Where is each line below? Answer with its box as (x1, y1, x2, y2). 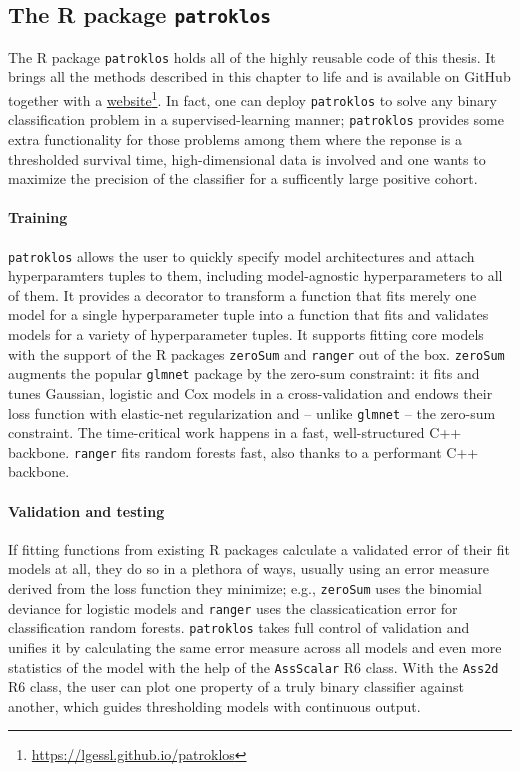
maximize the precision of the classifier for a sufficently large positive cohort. (8, 168, 478, 189)
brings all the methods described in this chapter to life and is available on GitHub (8, 66, 511, 87)
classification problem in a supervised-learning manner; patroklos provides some (8, 109, 504, 130)
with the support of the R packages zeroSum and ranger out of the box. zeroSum (8, 343, 505, 364)
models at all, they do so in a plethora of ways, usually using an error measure (8, 558, 489, 579)
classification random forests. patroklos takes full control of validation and (8, 617, 470, 638)
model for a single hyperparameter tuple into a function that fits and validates (8, 304, 489, 325)
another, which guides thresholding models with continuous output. (8, 695, 421, 716)
